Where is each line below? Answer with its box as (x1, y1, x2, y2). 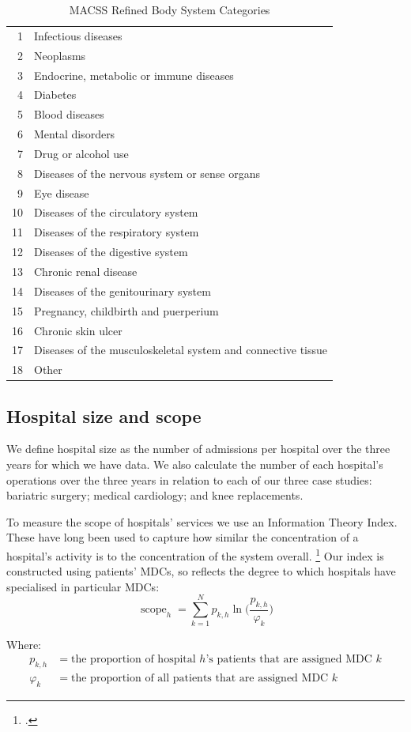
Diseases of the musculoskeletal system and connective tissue (34, 341, 328, 358)
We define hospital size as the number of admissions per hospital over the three (6, 440, 390, 457)
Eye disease (34, 184, 89, 201)
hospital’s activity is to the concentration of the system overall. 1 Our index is (6, 545, 384, 564)
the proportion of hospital (71, 654, 196, 666)
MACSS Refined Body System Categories (69, 2, 270, 17)
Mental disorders (34, 126, 115, 142)
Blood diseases (34, 106, 104, 123)
